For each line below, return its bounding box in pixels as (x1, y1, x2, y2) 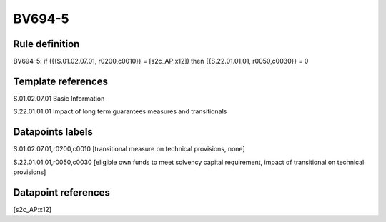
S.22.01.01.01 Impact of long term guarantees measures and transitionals (13, 107, 227, 116)
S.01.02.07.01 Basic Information (13, 94, 105, 103)
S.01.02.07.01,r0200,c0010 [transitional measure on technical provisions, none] (13, 145, 246, 153)
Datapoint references (13, 186, 111, 198)
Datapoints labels (13, 126, 93, 138)
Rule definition (13, 38, 80, 50)
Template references (13, 75, 109, 87)
